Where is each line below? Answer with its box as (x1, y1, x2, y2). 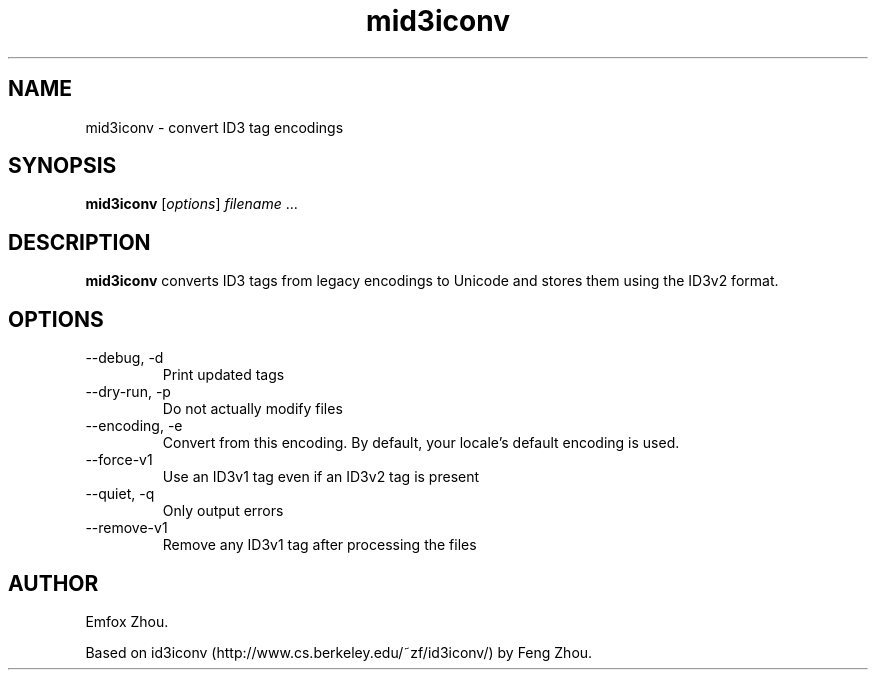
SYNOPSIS (8, 153, 117, 179)
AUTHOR (8, 570, 99, 596)
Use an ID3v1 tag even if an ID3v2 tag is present (162, 468, 480, 486)
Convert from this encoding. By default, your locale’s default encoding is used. (162, 434, 680, 452)
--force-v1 (85, 451, 153, 469)
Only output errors (162, 502, 284, 520)
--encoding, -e (85, 417, 183, 435)
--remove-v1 (85, 519, 168, 537)
